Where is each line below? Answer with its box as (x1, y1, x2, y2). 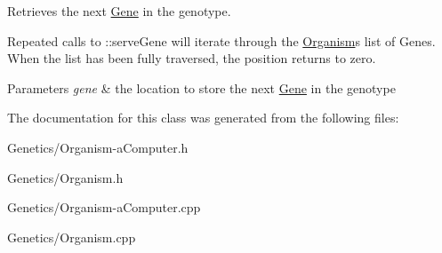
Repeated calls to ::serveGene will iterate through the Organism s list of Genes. (7, 31, 436, 50)
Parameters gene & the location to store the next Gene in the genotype (7, 78, 396, 97)
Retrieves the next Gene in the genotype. (7, 2, 231, 20)
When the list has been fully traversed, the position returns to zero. (7, 49, 376, 67)
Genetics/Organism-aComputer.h (7, 138, 189, 156)
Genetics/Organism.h (7, 168, 124, 186)
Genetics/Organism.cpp (7, 227, 136, 246)
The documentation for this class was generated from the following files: (7, 108, 399, 127)
